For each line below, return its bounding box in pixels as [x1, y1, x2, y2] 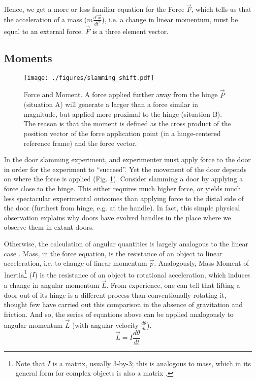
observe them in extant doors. [4, 222, 94, 232]
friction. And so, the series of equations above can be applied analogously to [4, 309, 234, 319]
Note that [15, 358, 45, 368]
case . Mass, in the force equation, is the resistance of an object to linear [4, 248, 223, 258]
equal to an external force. [4, 26, 83, 36]
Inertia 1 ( [4, 268, 32, 279]
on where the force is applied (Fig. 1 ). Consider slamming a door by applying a [4, 173, 243, 184]
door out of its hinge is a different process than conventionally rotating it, [4, 289, 226, 300]
